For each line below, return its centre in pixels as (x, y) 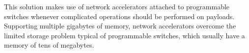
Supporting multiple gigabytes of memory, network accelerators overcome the (120, 26)
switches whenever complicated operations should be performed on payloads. (119, 16)
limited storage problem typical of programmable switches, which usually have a (124, 35)
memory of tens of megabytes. (49, 45)
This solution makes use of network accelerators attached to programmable (117, 6)
